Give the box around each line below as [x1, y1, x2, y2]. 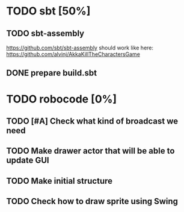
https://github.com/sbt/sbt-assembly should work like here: [6, 44, 154, 51]
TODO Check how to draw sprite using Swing [6, 196, 179, 207]
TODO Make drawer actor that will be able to [6, 146, 175, 156]
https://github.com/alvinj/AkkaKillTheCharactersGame [6, 51, 140, 58]
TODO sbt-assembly [6, 28, 85, 39]
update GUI [6, 155, 49, 166]
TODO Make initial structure [6, 176, 113, 186]
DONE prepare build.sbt [6, 68, 97, 78]
